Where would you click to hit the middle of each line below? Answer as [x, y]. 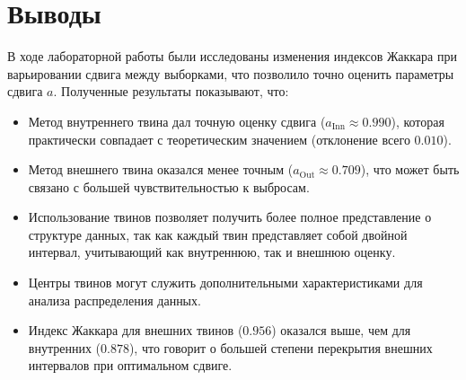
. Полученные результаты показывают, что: [171, 91]
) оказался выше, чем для [341, 330]
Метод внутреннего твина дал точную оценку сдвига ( [177, 121]
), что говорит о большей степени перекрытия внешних [281, 347]
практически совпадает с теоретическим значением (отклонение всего [219, 139]
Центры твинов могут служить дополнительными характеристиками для [225, 283]
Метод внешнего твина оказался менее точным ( [161, 169]
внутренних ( [64, 347]
